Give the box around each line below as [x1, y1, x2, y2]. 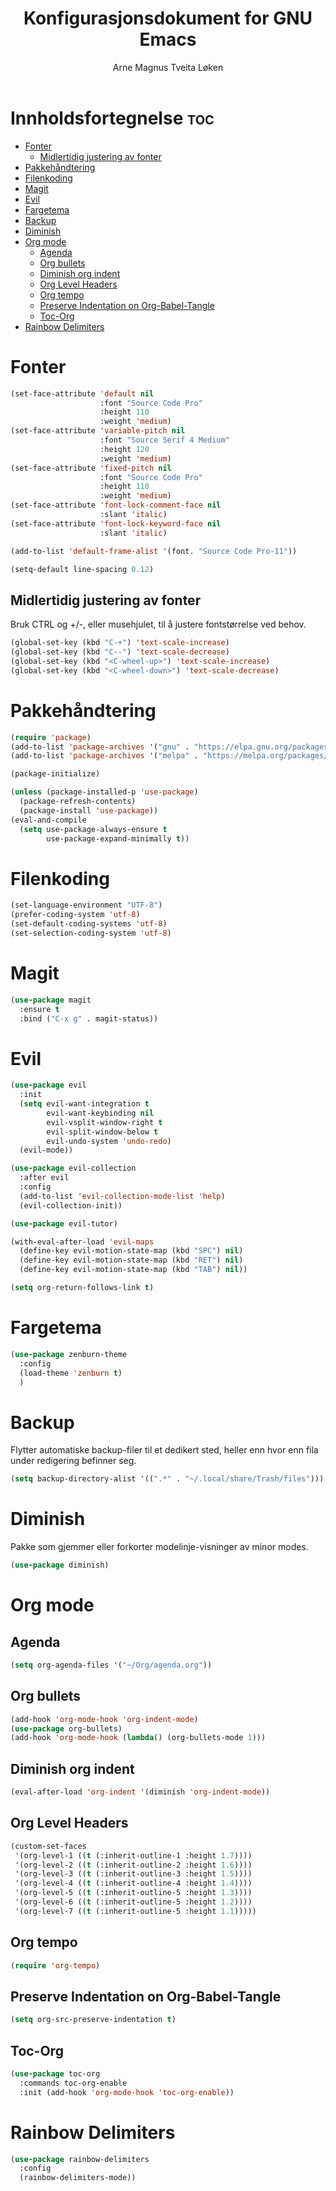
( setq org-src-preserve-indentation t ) [10, 2015, 177, 2025]
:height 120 [99, 444, 150, 454]
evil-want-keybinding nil [46, 1108, 155, 1118]
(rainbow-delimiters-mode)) [19, 2173, 137, 2183]
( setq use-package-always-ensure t [19, 824, 168, 834]
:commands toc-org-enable [19, 2078, 128, 2088]
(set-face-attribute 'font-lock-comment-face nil [10, 500, 222, 511]
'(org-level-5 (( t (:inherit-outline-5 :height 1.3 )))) [14, 1888, 253, 1898]
